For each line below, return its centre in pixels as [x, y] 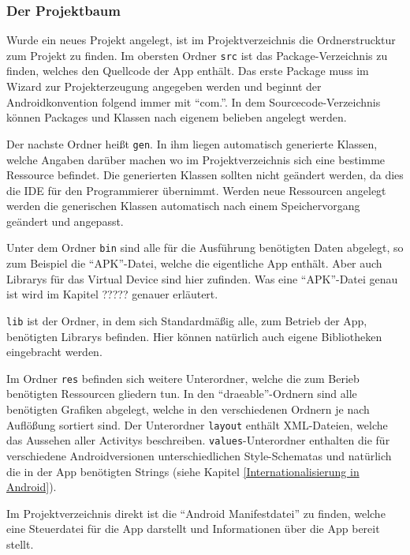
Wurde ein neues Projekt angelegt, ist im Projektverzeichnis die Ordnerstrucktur [201, 40]
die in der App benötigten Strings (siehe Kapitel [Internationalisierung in [183, 471]
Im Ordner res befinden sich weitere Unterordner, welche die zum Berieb [183, 378]
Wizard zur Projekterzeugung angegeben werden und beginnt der [164, 86]
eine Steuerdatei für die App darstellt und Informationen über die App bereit [193, 529]
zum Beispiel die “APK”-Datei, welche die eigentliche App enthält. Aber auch [194, 263]
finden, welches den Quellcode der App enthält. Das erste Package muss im [188, 71]
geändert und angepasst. [65, 221]
